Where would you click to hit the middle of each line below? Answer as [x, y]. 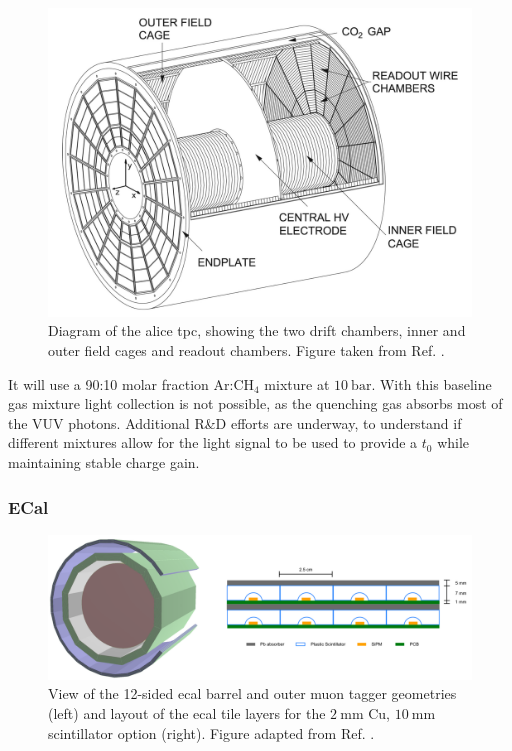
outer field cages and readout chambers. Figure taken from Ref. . [246, 350]
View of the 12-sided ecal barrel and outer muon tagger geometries [252, 693]
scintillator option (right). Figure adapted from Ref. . [211, 732]
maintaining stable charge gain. [104, 462]
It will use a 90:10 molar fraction [108, 383]
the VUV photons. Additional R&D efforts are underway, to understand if [235, 422]
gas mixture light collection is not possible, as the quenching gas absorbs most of [255, 403]
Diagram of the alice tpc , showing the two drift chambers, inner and [257, 330]
